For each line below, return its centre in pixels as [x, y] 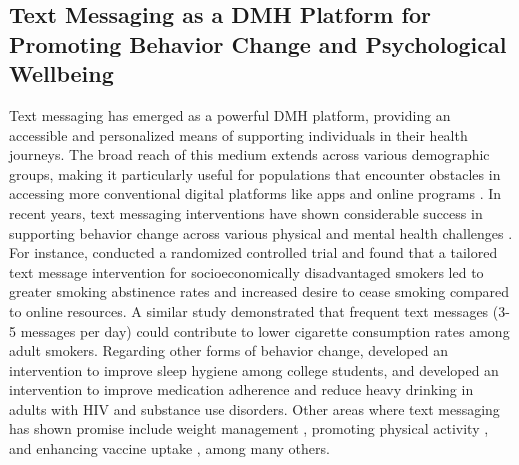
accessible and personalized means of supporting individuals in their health [238, 134]
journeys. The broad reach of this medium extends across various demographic [249, 154]
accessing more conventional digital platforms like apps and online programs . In [255, 193]
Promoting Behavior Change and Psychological [258, 43]
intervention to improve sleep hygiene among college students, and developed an [254, 369]
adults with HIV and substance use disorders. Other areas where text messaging [254, 408]
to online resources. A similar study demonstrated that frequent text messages [249, 310]
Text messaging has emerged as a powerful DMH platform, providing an [230, 114]
